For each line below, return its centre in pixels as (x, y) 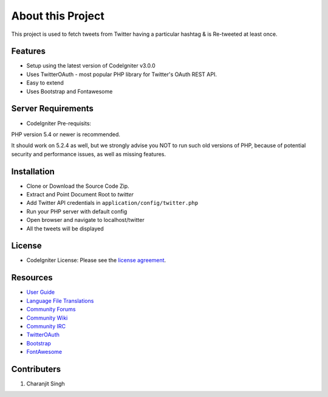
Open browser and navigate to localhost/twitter (86, 220)
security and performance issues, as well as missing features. (89, 154)
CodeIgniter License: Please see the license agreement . (96, 260)
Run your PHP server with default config (77, 211)
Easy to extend (45, 83)
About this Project (58, 16)
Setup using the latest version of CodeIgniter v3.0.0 (91, 66)
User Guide (41, 292)
